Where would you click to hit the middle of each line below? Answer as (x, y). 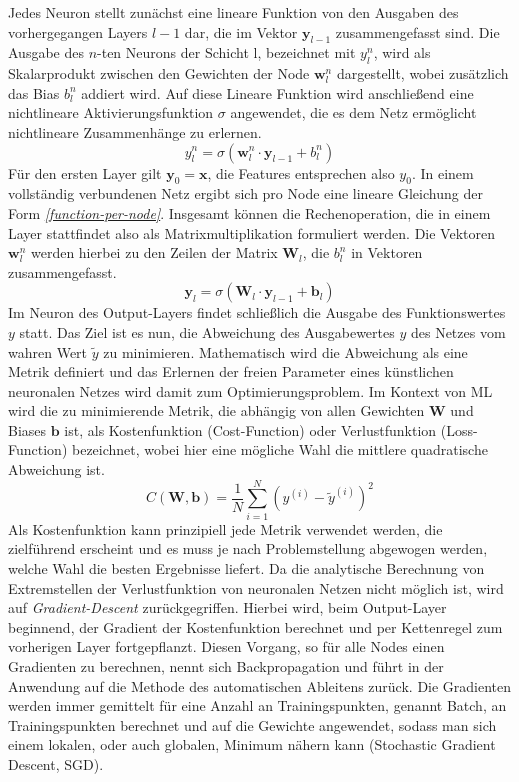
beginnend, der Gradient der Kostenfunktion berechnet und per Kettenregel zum (255, 626)
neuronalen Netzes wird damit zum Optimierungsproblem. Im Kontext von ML (250, 390)
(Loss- (459, 429)
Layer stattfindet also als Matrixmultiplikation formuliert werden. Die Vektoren (252, 232)
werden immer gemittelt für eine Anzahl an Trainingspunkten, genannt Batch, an (257, 705)
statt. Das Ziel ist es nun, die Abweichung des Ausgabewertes (207, 331)
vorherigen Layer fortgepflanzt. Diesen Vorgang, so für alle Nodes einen (226, 646)
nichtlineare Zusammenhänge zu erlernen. (135, 131)
